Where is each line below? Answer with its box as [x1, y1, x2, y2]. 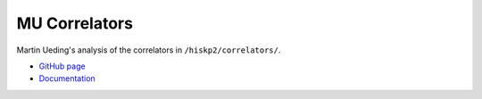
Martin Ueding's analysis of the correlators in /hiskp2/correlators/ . [16, 45, 281, 55]
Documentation [38, 73, 96, 84]
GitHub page [38, 61, 86, 71]
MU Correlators [16, 13, 134, 33]
